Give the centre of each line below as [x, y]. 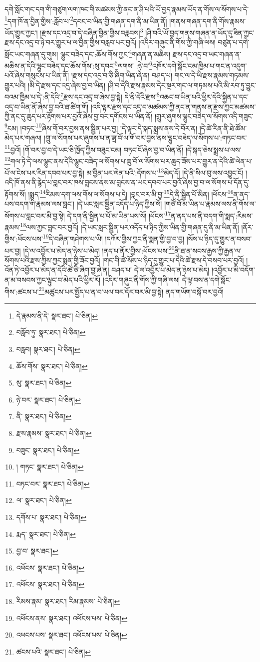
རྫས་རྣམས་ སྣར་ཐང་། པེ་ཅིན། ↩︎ [54, 433]
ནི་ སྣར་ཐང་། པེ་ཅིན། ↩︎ [44, 416]
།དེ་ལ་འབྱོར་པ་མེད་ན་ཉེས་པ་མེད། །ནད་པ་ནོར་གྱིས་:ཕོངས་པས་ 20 [99, 249]
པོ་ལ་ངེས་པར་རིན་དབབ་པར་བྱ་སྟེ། [44, 172]
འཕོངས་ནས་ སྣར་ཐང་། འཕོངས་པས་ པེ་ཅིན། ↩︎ [72, 618]
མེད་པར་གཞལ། [23, 138]
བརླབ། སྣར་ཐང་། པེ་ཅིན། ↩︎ [48, 349]
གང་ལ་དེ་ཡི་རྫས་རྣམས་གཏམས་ [212, 75]
